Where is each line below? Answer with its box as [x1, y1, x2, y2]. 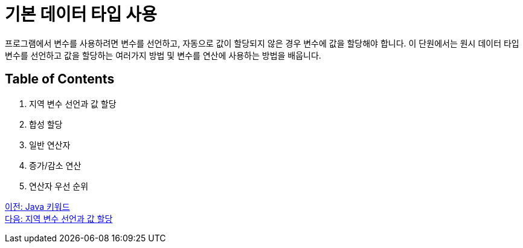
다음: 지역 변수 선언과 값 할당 [5, 213, 113, 224]
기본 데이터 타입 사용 [5, 4, 157, 25]
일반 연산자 [29, 139, 71, 150]
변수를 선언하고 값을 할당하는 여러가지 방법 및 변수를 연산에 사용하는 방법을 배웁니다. [5, 50, 321, 60]
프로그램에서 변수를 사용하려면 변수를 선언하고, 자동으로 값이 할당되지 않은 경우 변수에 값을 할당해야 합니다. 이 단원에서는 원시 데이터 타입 [5, 38, 519, 48]
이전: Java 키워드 [5, 201, 70, 212]
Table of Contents [5, 71, 115, 87]
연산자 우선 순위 [29, 180, 89, 191]
